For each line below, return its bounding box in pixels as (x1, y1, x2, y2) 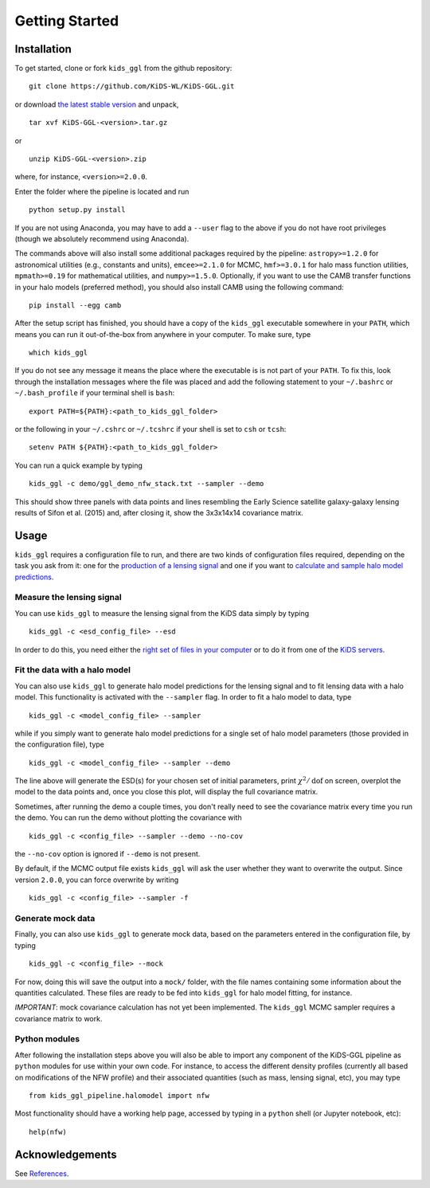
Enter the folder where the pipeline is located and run (14, 186, 190, 196)
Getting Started (14, 12, 119, 29)
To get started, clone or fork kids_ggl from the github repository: (14, 64, 233, 73)
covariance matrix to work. (14, 1014, 103, 1023)
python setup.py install (29, 206, 126, 214)
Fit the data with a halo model (14, 665, 131, 676)
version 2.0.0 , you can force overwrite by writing (14, 875, 179, 884)
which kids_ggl (29, 348, 88, 358)
